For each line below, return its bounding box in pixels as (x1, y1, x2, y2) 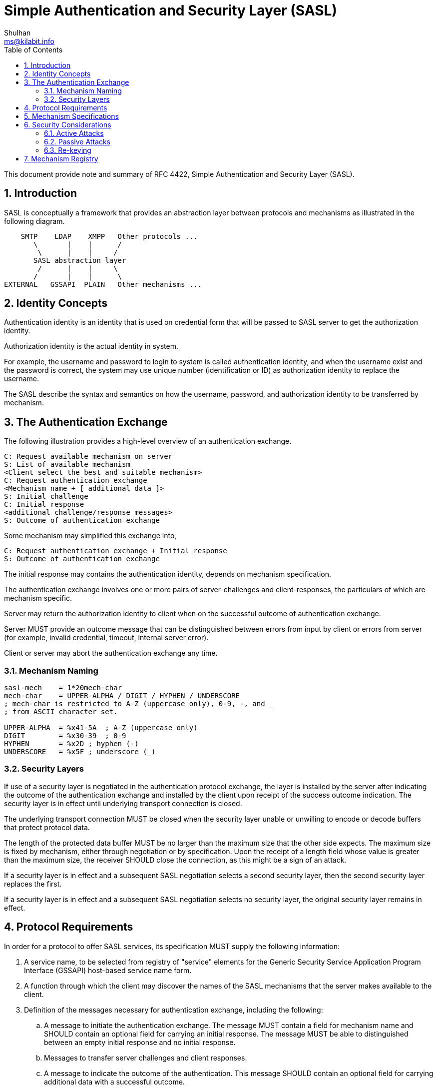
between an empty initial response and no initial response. (44, 1038, 236, 1047)
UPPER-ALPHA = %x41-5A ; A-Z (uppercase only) (4, 724, 198, 732)
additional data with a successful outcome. (44, 1077, 185, 1086)
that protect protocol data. (4, 823, 90, 832)
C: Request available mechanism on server (4, 452, 173, 461)
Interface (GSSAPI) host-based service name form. (24, 966, 192, 975)
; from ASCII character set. (4, 708, 118, 716)
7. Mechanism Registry (24, 154, 98, 163)
